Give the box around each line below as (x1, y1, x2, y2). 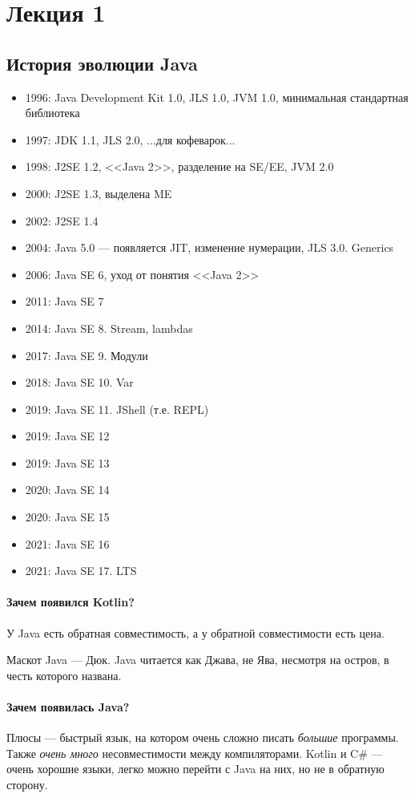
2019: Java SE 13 (25, 454, 110, 471)
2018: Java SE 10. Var (25, 374, 134, 391)
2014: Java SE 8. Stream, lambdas (25, 319, 193, 336)
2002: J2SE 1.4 (25, 212, 99, 229)
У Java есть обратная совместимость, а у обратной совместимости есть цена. (6, 624, 385, 641)
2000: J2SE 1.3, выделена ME (25, 184, 172, 201)
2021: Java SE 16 (25, 535, 110, 552)
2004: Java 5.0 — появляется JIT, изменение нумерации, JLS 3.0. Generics (25, 239, 394, 256)
